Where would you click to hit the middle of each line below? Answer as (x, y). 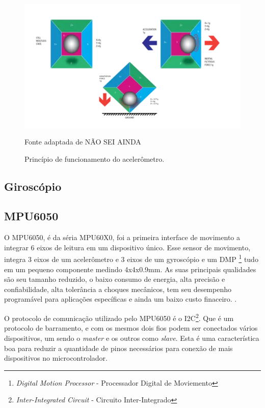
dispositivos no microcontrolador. (56, 358)
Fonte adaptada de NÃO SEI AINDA (83, 142)
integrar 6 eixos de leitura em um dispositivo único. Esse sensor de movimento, (127, 247)
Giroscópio (33, 186)
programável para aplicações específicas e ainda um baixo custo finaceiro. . (121, 299)
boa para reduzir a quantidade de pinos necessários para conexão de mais (118, 348)
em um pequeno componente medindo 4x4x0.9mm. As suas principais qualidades (130, 269)
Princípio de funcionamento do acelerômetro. (95, 158)
